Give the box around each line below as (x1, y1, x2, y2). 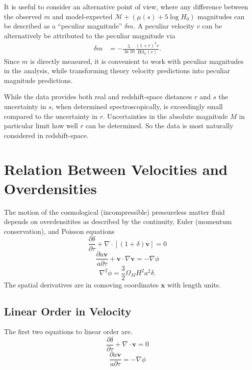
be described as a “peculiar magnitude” (4, 21, 122, 31)
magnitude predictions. (4, 75, 73, 85)
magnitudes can (197, 11, 245, 21)
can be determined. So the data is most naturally (85, 120, 233, 131)
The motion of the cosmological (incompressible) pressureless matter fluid (4, 206, 225, 217)
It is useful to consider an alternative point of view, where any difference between (4, 1, 249, 11)
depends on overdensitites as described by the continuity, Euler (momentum (4, 216, 232, 227)
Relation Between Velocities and (4, 159, 228, 179)
